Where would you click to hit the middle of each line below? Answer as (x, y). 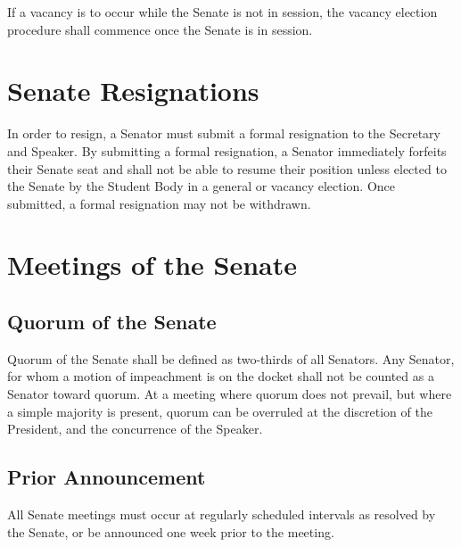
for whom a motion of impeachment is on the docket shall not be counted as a (221, 376)
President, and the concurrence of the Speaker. (135, 429)
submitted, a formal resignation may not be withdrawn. (159, 203)
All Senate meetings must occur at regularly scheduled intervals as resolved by (222, 514)
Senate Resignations (133, 91)
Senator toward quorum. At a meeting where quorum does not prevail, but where (230, 394)
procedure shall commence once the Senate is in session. (160, 29)
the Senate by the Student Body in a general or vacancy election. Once (202, 186)
